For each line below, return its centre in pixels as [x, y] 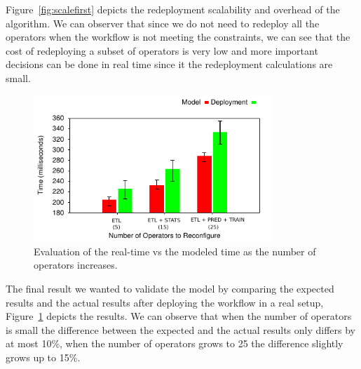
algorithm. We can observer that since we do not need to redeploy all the [163, 23]
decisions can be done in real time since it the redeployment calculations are [169, 64]
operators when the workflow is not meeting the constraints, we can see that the [178, 37]
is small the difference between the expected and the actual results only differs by [180, 329]
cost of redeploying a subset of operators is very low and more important [162, 50]
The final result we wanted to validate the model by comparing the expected [170, 288]
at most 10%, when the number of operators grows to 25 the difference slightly [175, 343]
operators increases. [76, 265]
